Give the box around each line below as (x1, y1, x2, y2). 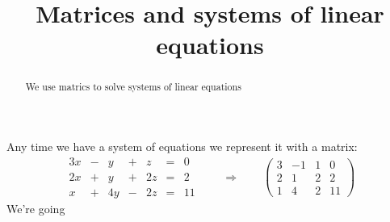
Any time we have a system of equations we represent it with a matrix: (6, 138, 358, 155)
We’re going (6, 199, 65, 216)
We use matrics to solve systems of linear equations (25, 80, 241, 94)
